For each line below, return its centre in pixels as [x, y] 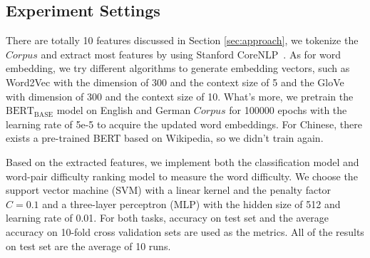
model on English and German [124, 110]
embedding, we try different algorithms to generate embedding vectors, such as [178, 68]
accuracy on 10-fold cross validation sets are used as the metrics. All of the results [185, 231]
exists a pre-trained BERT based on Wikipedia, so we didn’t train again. [165, 138]
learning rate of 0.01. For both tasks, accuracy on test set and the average [167, 218]
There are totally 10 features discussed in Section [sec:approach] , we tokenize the [182, 40]
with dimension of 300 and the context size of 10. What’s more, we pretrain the [180, 96]
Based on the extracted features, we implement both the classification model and [183, 161]
